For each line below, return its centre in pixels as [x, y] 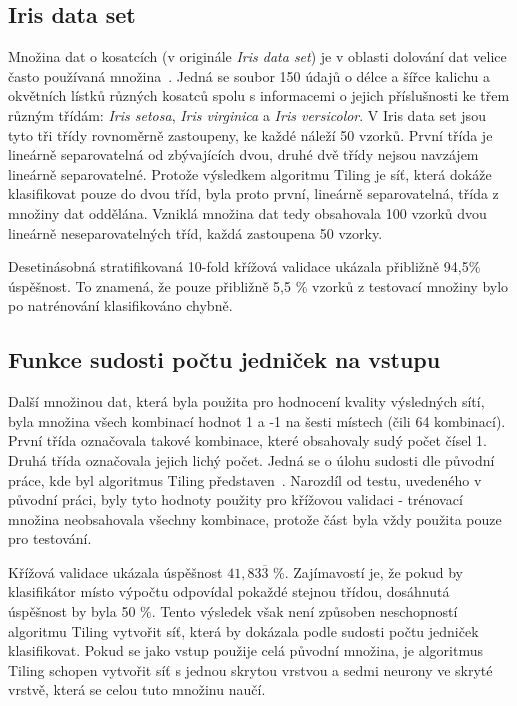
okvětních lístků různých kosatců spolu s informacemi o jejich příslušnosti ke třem [259, 95]
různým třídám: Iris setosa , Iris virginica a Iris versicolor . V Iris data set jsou [247, 114]
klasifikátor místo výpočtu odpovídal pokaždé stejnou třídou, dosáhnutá [229, 591]
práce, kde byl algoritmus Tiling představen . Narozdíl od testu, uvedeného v [245, 479]
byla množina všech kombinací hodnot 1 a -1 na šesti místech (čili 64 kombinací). [257, 420]
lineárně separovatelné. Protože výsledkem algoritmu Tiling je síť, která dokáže [250, 173]
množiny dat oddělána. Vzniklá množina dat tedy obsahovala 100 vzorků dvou [247, 212]
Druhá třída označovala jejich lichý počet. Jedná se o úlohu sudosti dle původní [251, 459]
